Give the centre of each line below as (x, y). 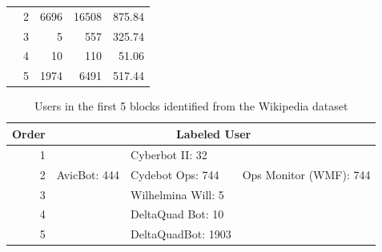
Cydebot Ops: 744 (175, 174)
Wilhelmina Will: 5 (177, 194)
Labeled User (213, 133)
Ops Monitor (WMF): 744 (306, 174)
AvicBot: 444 (88, 174)
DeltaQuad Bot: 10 (177, 214)
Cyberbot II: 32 (169, 154)
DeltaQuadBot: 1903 (181, 234)
